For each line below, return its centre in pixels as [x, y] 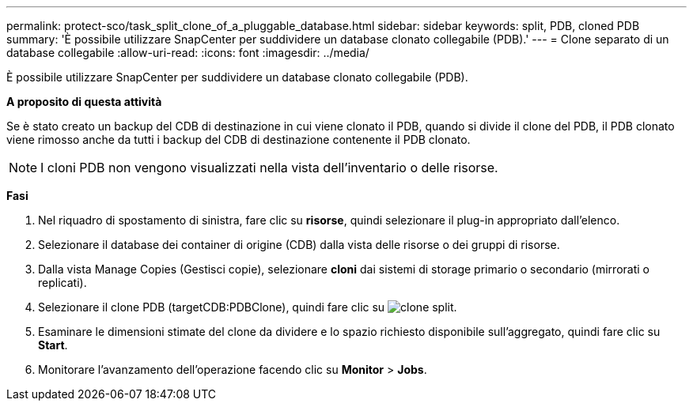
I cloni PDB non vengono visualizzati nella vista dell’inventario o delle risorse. [269, 168]
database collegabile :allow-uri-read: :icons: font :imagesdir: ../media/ [188, 53]
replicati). [62, 283]
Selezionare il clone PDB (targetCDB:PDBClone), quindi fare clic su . [248, 307]
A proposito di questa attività [84, 102]
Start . [53, 345]
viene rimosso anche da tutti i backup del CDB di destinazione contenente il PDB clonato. [239, 139]
